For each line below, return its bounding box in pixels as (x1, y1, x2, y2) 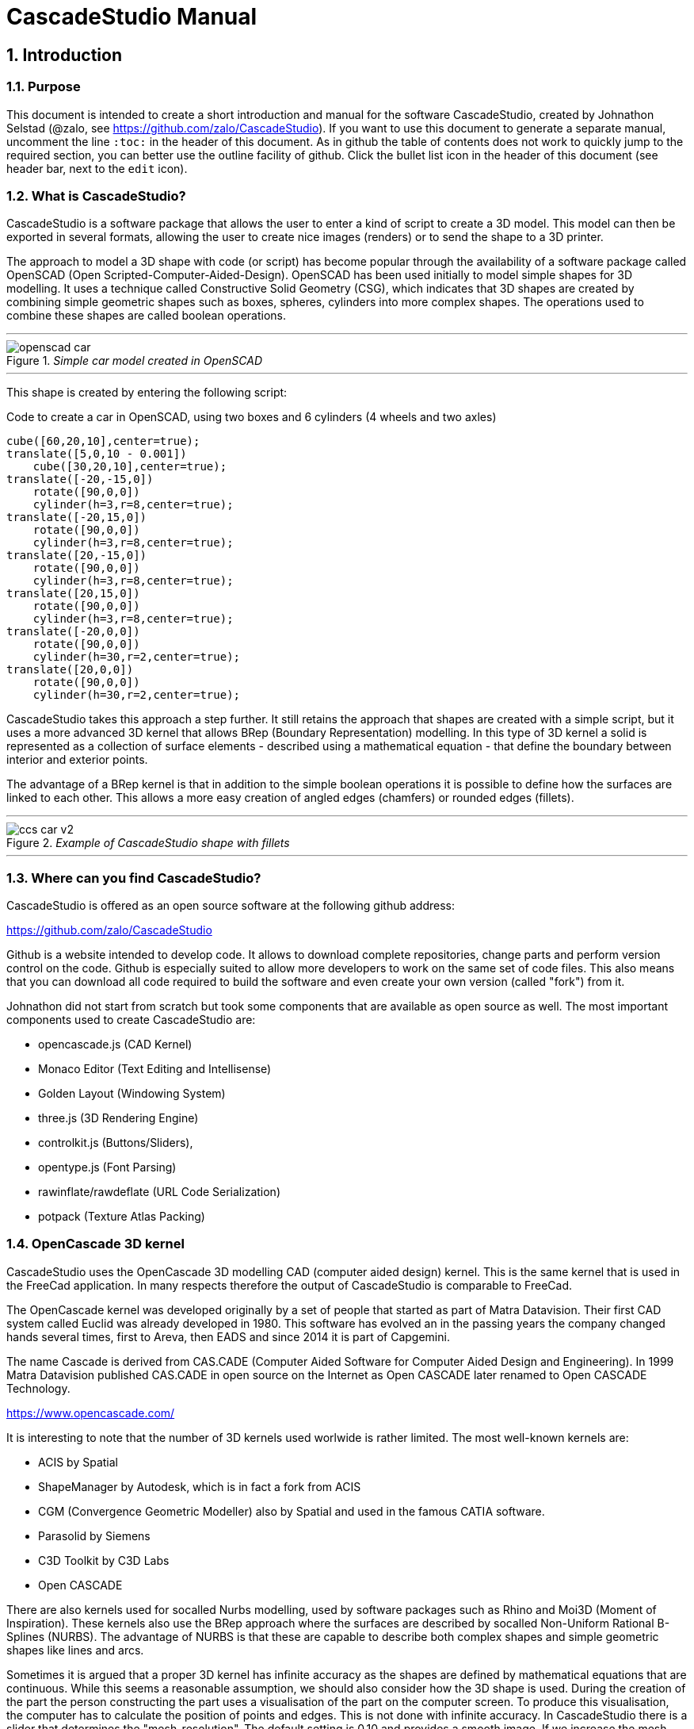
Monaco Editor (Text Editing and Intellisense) (38, 1062, 272, 1076)
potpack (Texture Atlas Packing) (38, 1210, 205, 1224)
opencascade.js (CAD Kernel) (38, 1037, 193, 1052)
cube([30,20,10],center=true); (32, 460, 227, 473)
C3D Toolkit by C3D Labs (38, 1553, 170, 1567)
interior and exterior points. (6, 753, 148, 767)
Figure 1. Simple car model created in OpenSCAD (6, 354, 263, 368)
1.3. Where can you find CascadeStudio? (6, 869, 261, 886)
